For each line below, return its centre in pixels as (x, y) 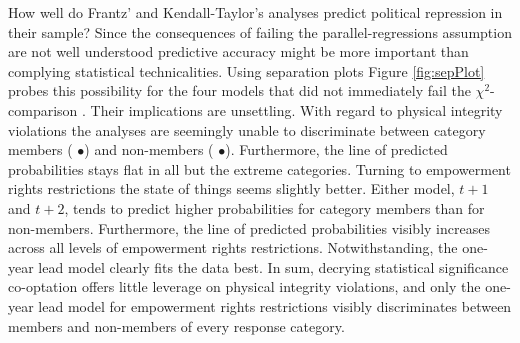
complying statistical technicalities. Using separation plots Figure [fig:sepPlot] (246, 70)
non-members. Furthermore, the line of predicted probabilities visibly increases (249, 227)
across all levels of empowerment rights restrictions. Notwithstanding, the (233, 247)
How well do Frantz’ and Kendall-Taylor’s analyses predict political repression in (255, 12)
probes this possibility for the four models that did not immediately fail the (239, 90)
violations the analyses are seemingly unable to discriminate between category (247, 129)
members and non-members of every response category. (176, 325)
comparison (43, 109)
